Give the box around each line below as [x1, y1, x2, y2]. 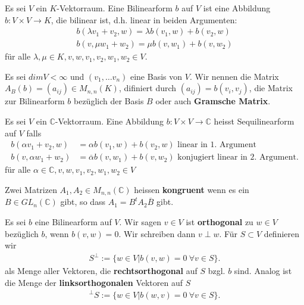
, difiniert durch [118, 82, 177, 94]
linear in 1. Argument [177, 141, 256, 150]
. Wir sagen [119, 215, 162, 228]
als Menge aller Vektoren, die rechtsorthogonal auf [5, 264, 198, 277]
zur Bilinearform [5, 95, 65, 107]
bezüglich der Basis [74, 95, 144, 107]
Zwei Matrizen [5, 183, 57, 195]
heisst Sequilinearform [214, 115, 294, 127]
